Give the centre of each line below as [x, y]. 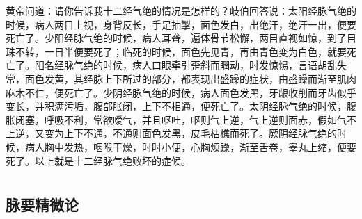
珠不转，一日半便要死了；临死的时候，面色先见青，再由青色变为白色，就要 [176, 51]
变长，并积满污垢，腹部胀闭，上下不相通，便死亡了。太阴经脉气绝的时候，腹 [181, 106]
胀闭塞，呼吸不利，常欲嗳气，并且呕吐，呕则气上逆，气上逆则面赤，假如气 [176, 119]
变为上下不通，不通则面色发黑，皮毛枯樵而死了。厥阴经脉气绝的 [190, 133]
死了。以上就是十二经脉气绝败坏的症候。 [98, 160]
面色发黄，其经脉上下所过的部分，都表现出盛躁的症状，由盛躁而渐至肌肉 [190, 78]
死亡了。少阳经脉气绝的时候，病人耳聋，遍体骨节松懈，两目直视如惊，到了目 [181, 38]
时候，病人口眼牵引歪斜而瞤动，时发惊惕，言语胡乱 [220, 65]
